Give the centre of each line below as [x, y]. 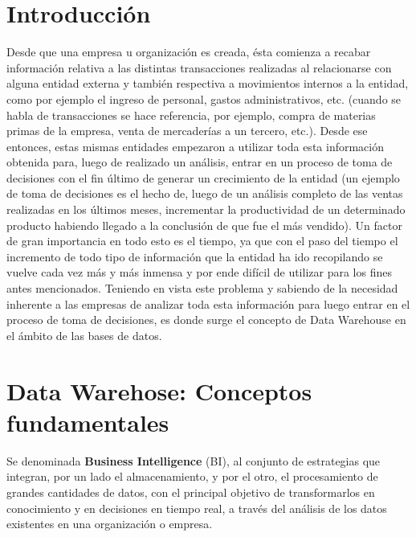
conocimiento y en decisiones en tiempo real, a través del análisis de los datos [197, 508]
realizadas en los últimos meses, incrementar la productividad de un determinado [206, 209]
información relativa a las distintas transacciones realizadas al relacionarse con [199, 67]
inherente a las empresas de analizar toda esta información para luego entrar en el [208, 303]
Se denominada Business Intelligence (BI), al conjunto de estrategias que [194, 460]
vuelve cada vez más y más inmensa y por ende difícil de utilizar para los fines [199, 272]
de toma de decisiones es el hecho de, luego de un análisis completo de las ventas [205, 193]
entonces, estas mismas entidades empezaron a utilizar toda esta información [195, 146]
